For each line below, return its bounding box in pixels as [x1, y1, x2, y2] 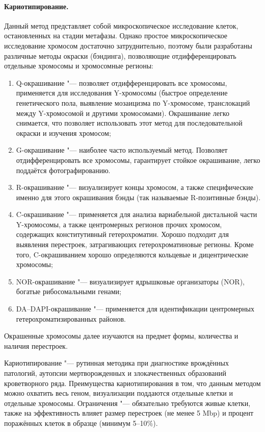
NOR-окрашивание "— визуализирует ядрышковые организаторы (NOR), [16, 276, 245, 286]
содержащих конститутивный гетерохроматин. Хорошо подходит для [16, 229, 229, 239]
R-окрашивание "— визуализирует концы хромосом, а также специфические [16, 182, 253, 193]
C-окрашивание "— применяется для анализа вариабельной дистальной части [16, 209, 257, 220]
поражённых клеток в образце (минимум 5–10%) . [4, 417, 158, 428]
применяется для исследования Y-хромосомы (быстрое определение [16, 87, 228, 98]
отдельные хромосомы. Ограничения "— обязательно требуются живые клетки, [4, 397, 251, 408]
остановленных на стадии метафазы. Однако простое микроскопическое [4, 30, 228, 41]
